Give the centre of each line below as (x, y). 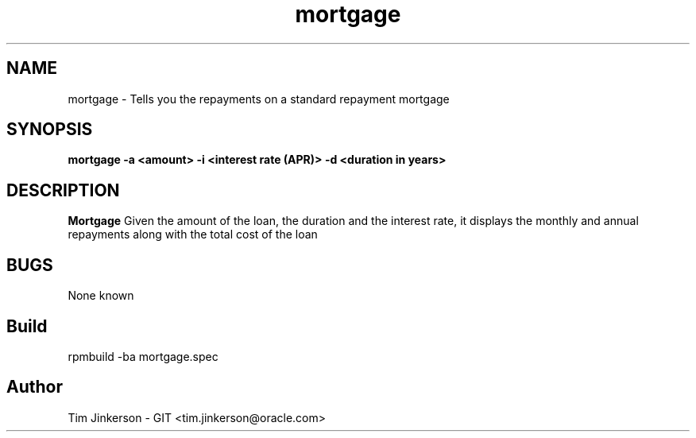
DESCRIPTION (63, 190)
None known (101, 296)
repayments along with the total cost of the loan (193, 235)
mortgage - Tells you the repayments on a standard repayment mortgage (259, 99)
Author (35, 387)
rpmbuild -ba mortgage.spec (143, 356)
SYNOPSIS (50, 130)
